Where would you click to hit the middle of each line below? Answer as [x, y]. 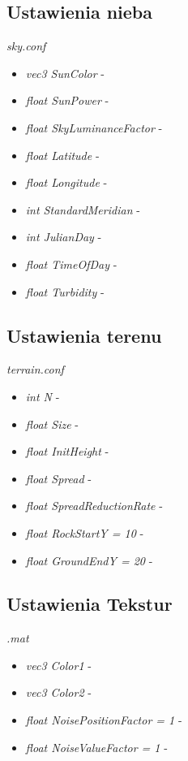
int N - [43, 396]
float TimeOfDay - [71, 264]
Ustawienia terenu [84, 335]
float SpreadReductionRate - [94, 506]
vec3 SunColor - [65, 73]
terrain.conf [35, 369]
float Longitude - [66, 182]
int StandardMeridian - [83, 209]
